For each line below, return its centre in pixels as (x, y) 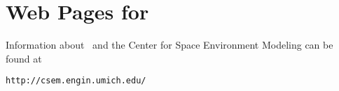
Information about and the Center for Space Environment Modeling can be (169, 45)
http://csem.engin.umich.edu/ (76, 81)
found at (24, 58)
